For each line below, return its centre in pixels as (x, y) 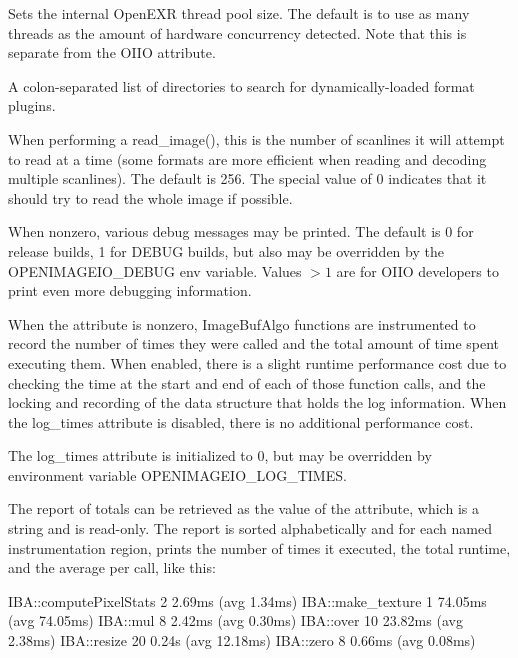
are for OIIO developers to (417, 270)
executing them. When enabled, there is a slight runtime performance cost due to (257, 362)
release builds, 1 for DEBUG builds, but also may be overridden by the (226, 250)
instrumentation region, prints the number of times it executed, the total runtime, (259, 547)
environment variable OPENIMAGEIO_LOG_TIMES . (177, 474)
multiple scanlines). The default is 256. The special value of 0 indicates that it (247, 178)
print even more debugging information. (130, 290)
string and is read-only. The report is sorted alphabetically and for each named (250, 528)
